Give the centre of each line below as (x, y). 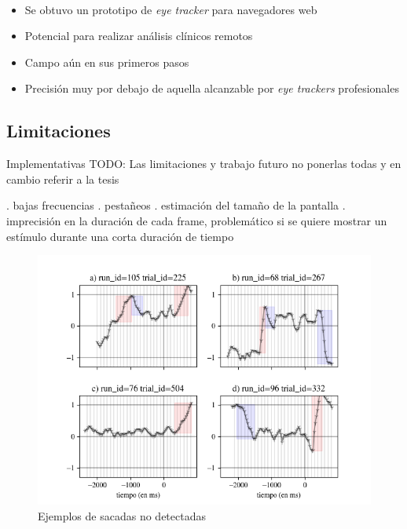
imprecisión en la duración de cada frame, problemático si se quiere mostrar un (197, 220)
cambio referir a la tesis (63, 179)
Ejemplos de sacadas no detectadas (122, 515)
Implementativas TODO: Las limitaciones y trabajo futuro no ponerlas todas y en (204, 164)
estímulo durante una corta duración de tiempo (120, 236)
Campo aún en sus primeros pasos (107, 62)
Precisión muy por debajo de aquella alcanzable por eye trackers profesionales (212, 88)
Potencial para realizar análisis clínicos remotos (139, 36)
